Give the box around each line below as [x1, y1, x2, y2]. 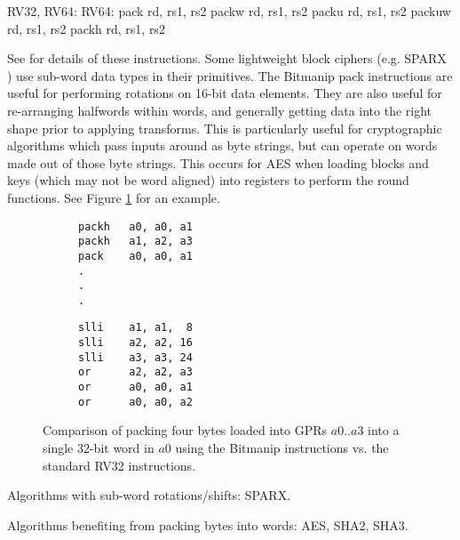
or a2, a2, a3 [78, 366, 193, 379]
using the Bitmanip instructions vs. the [175, 439, 389, 456]
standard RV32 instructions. [43, 455, 196, 474]
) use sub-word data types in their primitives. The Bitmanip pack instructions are [7, 66, 453, 85]
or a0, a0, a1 [78, 381, 193, 394]
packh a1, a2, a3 [78, 235, 193, 248]
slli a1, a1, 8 [78, 321, 193, 334]
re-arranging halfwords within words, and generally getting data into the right [7, 101, 432, 119]
